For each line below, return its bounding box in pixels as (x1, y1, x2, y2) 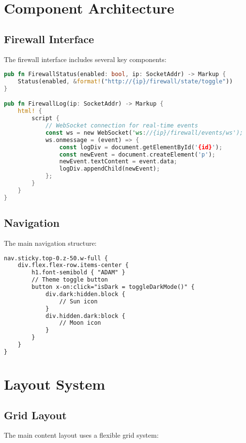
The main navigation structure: (4, 237, 97, 248)
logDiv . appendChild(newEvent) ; (59, 165, 160, 173)
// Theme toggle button (31, 276, 108, 284)
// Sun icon (59, 298, 98, 305)
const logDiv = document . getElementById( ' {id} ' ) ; (59, 143, 223, 151)
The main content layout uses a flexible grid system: (4, 430, 159, 440)
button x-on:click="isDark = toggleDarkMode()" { (31, 284, 195, 290)
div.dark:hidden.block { (45, 290, 125, 298)
